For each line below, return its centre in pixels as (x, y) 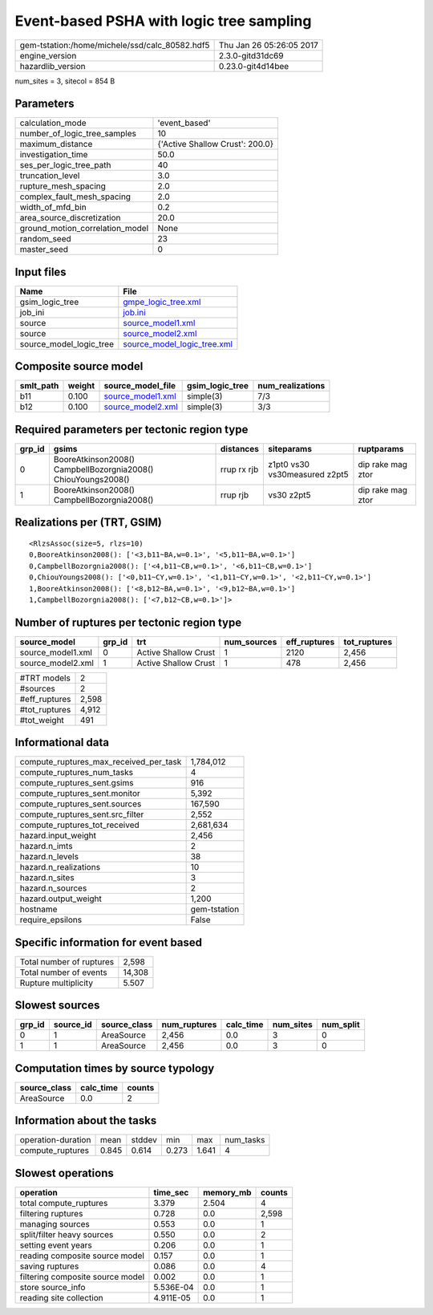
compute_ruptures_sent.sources (81, 804)
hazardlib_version (53, 66)
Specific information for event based (109, 942)
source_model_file (140, 386)
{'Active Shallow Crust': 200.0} (216, 144)
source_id (73, 1025)
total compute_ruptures (64, 1203)
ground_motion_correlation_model (84, 229)
